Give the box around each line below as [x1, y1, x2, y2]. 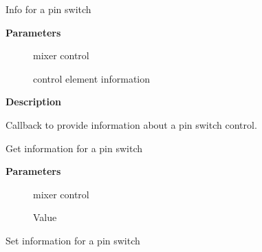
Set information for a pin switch [6, 233, 140, 247]
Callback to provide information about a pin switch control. [6, 117, 257, 132]
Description [6, 94, 62, 109]
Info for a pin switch [6, 2, 91, 16]
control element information [33, 71, 151, 85]
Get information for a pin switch [6, 140, 142, 155]
